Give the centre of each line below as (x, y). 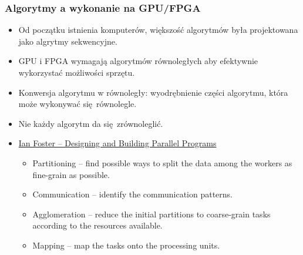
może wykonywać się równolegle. (78, 104)
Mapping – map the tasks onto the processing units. (126, 245)
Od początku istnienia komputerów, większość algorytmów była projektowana (158, 30)
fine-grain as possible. (71, 174)
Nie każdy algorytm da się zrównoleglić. (91, 123)
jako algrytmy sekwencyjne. (68, 41)
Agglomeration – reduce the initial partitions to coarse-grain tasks (151, 214)
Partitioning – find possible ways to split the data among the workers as (162, 162)
